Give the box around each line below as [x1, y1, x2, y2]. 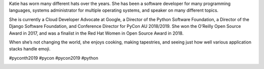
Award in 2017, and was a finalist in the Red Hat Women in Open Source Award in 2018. [9, 30, 184, 36]
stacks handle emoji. [9, 46, 51, 52]
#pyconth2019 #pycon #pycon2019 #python [9, 55, 99, 61]
